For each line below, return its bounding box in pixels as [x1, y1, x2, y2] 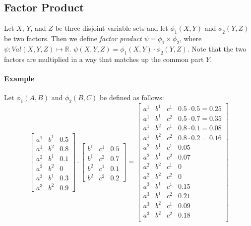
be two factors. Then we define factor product [4, 33, 142, 43]
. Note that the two [187, 43, 247, 54]
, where [179, 33, 202, 43]
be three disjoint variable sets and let [55, 23, 168, 33]
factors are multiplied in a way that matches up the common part [4, 54, 204, 64]
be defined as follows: [99, 92, 164, 102]
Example [4, 73, 35, 83]
